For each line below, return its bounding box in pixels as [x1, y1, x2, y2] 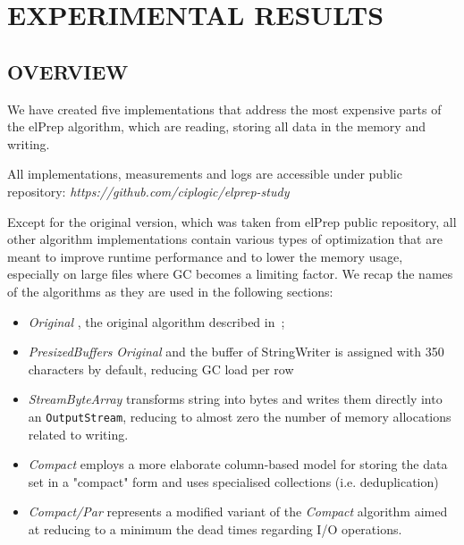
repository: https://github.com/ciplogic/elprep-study [7, 181, 290, 200]
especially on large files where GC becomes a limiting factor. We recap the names [7, 264, 453, 283]
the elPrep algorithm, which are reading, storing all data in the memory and [7, 117, 426, 136]
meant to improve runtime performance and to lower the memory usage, [7, 247, 403, 265]
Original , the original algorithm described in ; [28, 312, 285, 331]
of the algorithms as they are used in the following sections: [7, 281, 333, 300]
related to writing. [28, 424, 129, 443]
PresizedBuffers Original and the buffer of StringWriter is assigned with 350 [28, 342, 444, 361]
